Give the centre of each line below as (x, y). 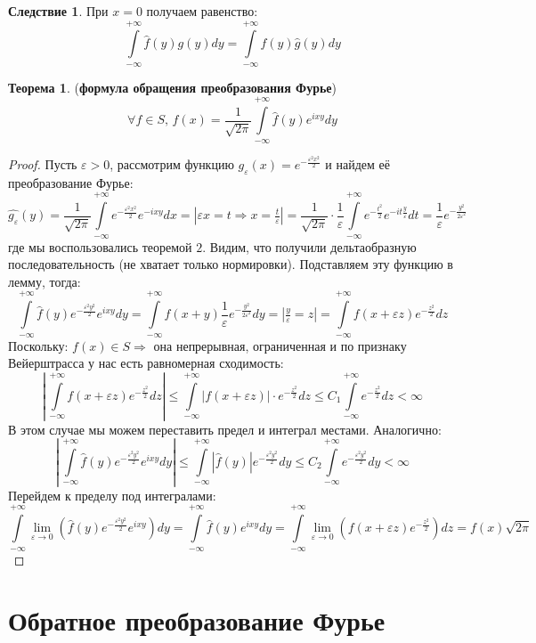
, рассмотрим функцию (172, 164)
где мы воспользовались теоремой (100, 246)
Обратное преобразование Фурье (197, 620)
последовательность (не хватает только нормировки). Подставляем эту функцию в (231, 264)
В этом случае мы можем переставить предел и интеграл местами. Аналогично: (225, 429)
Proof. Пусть (43, 164)
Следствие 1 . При (58, 11)
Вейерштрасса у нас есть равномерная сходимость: (146, 363)
